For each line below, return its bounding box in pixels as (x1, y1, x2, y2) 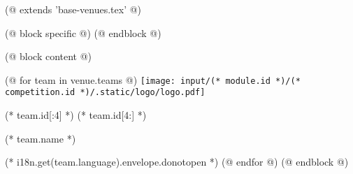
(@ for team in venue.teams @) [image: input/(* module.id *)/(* (5, 72, 301, 87)
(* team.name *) (5, 131, 76, 145)
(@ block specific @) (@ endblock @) (5, 25, 161, 40)
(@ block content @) (5, 49, 92, 64)
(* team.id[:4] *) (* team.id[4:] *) (5, 108, 147, 122)
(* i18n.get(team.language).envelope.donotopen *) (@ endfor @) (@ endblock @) (5, 154, 349, 169)
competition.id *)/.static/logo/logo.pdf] (5, 87, 206, 98)
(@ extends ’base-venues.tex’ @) (5, 2, 142, 16)
